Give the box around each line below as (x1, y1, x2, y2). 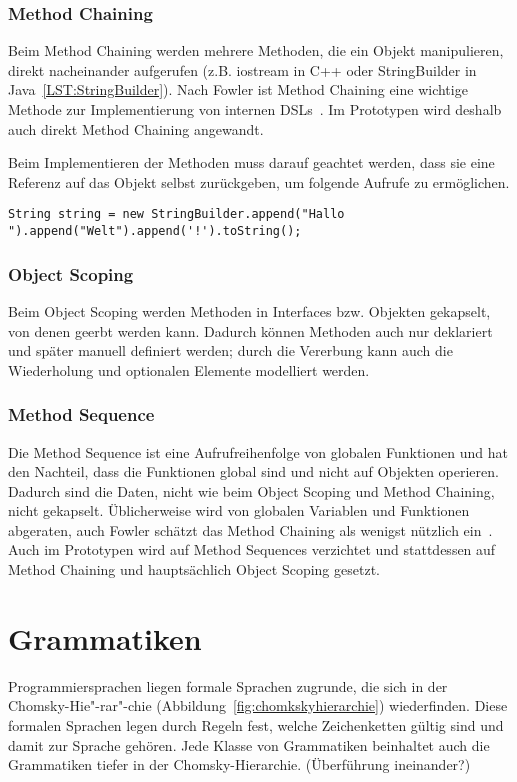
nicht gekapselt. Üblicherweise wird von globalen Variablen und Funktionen (8, 500, 470, 521)
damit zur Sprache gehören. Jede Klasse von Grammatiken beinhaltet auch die (8, 734, 490, 755)
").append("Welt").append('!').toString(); (8, 224, 302, 239)
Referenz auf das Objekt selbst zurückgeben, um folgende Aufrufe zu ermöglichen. (8, 171, 510, 192)
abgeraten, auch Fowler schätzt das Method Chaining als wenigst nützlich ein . (8, 519, 493, 540)
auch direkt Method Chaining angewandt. (8, 118, 264, 139)
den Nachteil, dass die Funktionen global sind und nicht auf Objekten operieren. (8, 461, 499, 482)
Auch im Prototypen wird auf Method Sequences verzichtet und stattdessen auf (8, 539, 496, 560)
